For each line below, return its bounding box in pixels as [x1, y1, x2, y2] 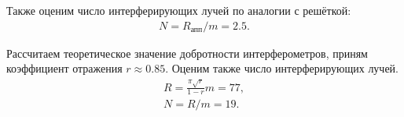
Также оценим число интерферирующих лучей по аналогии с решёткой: [6, 2, 351, 18]
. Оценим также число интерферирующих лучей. [165, 60, 399, 76]
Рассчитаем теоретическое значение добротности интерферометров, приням [6, 44, 368, 61]
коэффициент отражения [6, 60, 123, 76]
